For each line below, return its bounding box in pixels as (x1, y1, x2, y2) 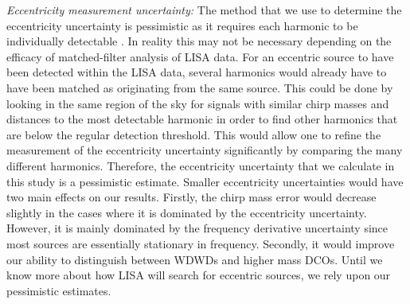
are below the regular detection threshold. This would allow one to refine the (6, 126, 381, 142)
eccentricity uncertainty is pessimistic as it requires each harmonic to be (6, 17, 358, 33)
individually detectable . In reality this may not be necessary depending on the (6, 33, 392, 49)
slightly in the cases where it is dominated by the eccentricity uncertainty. (6, 204, 367, 220)
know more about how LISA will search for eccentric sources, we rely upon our (6, 267, 391, 283)
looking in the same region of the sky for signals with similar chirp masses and (6, 95, 389, 111)
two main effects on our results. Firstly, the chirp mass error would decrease (6, 189, 377, 205)
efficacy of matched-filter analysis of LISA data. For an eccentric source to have (6, 48, 394, 64)
